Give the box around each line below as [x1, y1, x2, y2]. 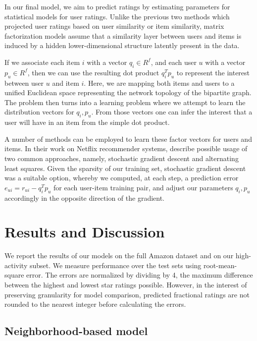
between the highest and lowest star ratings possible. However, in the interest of [4, 280, 247, 289]
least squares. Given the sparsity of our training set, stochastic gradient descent [4, 163, 246, 173]
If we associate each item [4, 57, 80, 67]
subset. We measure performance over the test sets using [29, 260, 202, 270]
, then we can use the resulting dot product [27, 67, 159, 77]
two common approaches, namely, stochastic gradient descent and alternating [4, 153, 239, 163]
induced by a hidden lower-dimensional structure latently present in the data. [4, 40, 240, 51]
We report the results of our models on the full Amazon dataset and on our [4, 250, 234, 261]
